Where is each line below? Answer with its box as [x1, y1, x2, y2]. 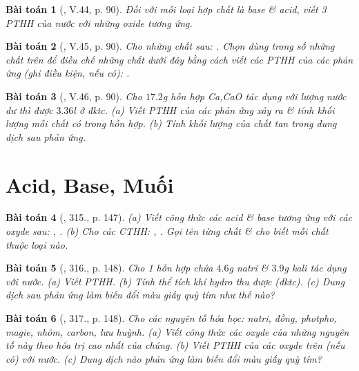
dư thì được [6, 102, 53, 117]
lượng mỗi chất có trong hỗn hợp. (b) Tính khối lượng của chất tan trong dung [6, 116, 337, 131]
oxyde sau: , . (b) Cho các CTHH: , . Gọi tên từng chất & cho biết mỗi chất [6, 224, 329, 238]
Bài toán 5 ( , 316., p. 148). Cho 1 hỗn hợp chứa [6, 260, 213, 275]
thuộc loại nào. [6, 237, 68, 251]
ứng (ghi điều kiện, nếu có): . [6, 66, 130, 80]
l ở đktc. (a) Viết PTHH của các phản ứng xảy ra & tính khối [73, 102, 335, 117]
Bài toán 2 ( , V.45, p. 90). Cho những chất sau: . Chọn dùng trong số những [6, 39, 335, 53]
